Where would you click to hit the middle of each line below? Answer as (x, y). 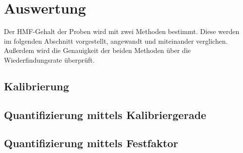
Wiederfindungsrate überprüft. (49, 59)
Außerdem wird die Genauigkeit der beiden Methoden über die (97, 50)
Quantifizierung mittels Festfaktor (91, 143)
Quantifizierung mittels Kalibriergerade (105, 114)
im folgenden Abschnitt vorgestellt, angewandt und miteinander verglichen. (116, 41)
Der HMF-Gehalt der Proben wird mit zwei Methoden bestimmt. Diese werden (122, 31)
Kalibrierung (37, 86)
